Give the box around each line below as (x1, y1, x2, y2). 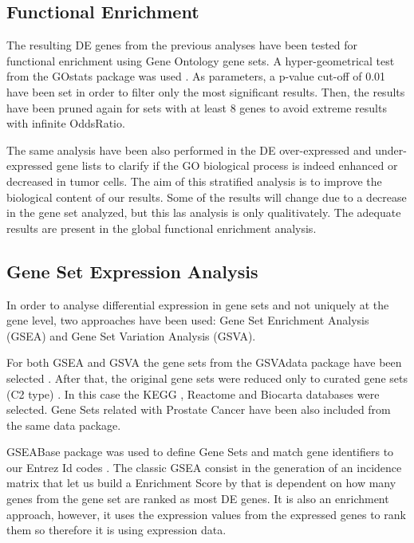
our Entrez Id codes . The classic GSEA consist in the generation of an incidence (6, 458, 402, 475)
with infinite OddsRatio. (6, 115, 125, 132)
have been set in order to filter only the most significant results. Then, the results (6, 83, 405, 100)
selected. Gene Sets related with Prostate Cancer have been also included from (6, 401, 391, 418)
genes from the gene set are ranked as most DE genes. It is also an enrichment (6, 490, 389, 507)
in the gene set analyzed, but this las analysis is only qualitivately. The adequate (6, 204, 401, 221)
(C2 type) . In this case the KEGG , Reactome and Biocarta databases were (6, 385, 380, 402)
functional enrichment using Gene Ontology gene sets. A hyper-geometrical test (6, 52, 395, 69)
